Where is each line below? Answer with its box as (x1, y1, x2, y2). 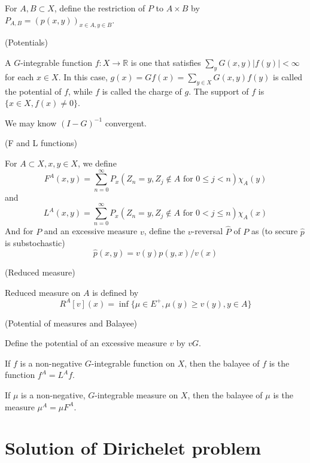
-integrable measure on (95, 389, 178, 401)
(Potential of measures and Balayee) (5, 316, 138, 329)
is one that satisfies (130, 56, 201, 68)
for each (5, 70, 34, 83)
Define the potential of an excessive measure (5, 337, 167, 349)
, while (68, 84, 93, 97)
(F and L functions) (5, 137, 78, 149)
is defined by (92, 286, 139, 298)
